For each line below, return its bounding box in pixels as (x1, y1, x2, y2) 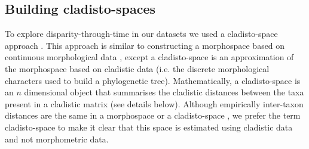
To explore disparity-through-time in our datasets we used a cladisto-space (5, 27, 278, 40)
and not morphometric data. (5, 132, 109, 145)
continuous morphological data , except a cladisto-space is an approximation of (5, 51, 294, 63)
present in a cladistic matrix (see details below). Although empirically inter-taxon (5, 97, 304, 110)
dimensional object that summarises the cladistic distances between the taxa (24, 86, 304, 98)
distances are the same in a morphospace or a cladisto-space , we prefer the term (5, 109, 301, 122)
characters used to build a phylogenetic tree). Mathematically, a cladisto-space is (5, 74, 301, 86)
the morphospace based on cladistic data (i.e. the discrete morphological (5, 62, 270, 74)
